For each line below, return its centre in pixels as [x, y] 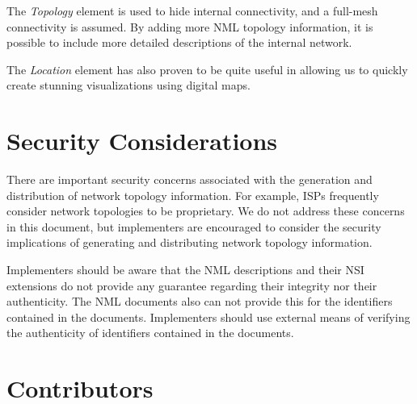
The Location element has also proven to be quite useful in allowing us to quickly [207, 69]
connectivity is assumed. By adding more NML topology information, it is [190, 26]
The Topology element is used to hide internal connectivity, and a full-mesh [192, 10]
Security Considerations [142, 141]
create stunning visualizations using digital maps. [128, 85]
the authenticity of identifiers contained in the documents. [150, 333]
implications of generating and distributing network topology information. [190, 242]
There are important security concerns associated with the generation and [190, 179]
